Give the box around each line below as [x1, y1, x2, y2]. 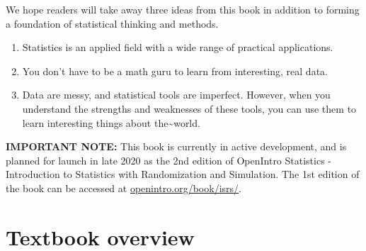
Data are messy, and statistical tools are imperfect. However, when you [22, 87, 331, 102]
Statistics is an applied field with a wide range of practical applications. [22, 40, 333, 55]
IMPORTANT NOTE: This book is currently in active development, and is [6, 139, 347, 154]
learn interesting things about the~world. [22, 115, 200, 130]
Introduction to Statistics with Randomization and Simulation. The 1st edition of [6, 167, 360, 182]
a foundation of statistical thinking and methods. [6, 16, 219, 30]
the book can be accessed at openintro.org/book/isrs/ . [6, 180, 241, 195]
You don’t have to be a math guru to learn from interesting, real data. [22, 63, 328, 78]
